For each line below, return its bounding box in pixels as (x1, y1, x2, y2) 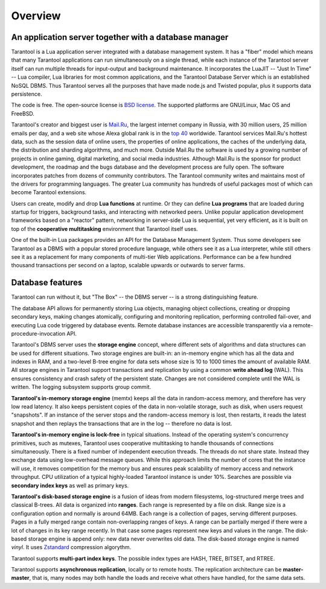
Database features (11, 278, 83, 288)
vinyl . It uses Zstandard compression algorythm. (11, 544, 132, 551)
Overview (11, 9, 61, 22)
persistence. (11, 91, 42, 98)
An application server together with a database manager (11, 32, 229, 42)
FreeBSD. (11, 109, 34, 117)
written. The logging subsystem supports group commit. (11, 383, 152, 391)
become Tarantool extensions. (11, 189, 87, 196)
